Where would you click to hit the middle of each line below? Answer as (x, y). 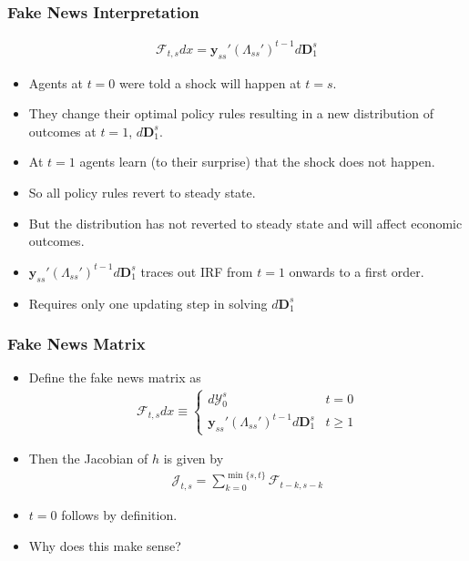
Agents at (56, 82)
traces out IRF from (197, 271)
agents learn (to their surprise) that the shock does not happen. (257, 162)
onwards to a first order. (357, 271)
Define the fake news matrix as (115, 377)
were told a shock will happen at (210, 82)
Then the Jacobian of (88, 459)
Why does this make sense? (105, 545)
